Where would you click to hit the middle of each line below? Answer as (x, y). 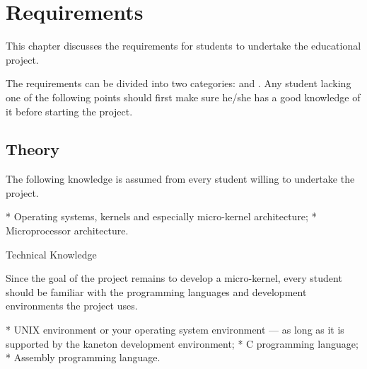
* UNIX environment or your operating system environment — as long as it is (175, 330)
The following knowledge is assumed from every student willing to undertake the (180, 179)
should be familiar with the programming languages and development (156, 291)
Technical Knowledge (51, 254)
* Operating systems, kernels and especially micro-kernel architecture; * (161, 216)
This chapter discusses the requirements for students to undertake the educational (183, 46)
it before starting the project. (69, 111)
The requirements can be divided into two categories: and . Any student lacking (179, 83)
